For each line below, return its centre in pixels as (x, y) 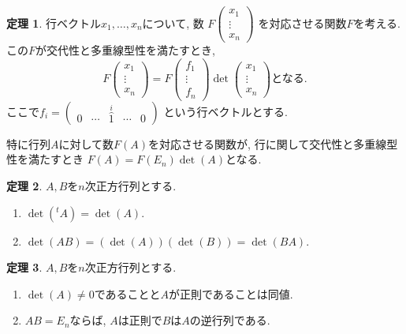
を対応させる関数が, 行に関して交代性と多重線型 (273, 143)
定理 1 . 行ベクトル (54, 23)
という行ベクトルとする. (225, 111)
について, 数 (173, 23)
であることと (127, 293)
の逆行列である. (230, 320)
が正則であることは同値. (231, 293)
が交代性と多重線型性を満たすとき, (125, 50)
